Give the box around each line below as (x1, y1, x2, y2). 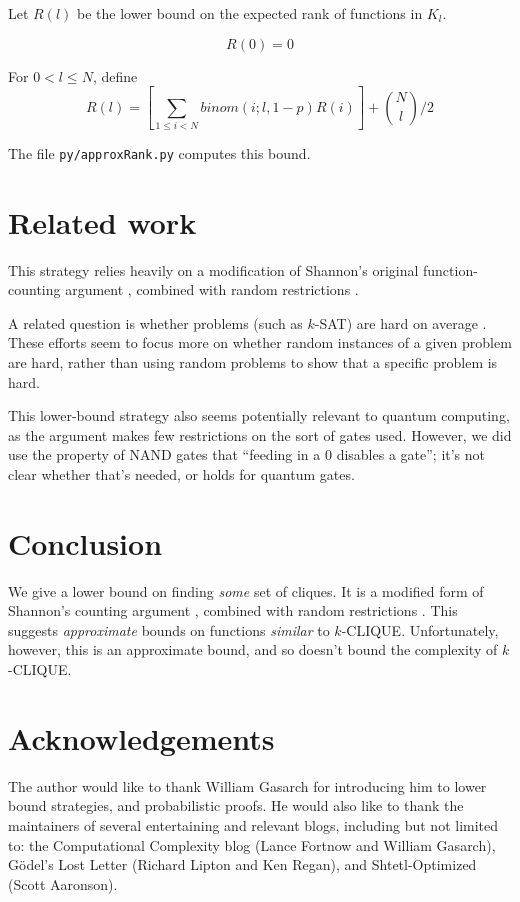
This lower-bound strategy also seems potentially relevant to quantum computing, (8, 405, 510, 426)
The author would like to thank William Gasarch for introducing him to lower (8, 775, 487, 796)
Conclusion (8, 522, 163, 563)
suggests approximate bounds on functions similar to (8, 619, 330, 640)
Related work (8, 201, 197, 242)
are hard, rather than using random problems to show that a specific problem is (8, 352, 498, 372)
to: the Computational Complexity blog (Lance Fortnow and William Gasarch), (8, 834, 496, 855)
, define (92, 65, 138, 86)
